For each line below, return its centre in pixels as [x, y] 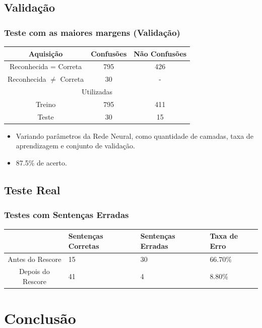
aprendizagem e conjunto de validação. [75, 146]
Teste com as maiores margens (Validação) [92, 32]
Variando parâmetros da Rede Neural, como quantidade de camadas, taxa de [135, 135]
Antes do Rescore [35, 259]
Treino [46, 104]
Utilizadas [97, 92]
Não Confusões [160, 53]
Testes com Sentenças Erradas [67, 215]
